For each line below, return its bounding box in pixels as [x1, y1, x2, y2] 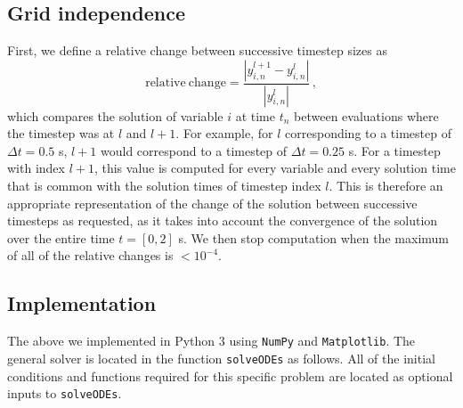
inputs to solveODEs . [7, 384, 122, 403]
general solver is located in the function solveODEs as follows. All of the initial [7, 348, 435, 367]
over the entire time [7, 228, 115, 247]
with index [7, 159, 65, 177]
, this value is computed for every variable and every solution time [93, 159, 456, 177]
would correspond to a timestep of [101, 141, 288, 159]
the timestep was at [7, 124, 115, 143]
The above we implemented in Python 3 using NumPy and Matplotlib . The [7, 331, 416, 350]
